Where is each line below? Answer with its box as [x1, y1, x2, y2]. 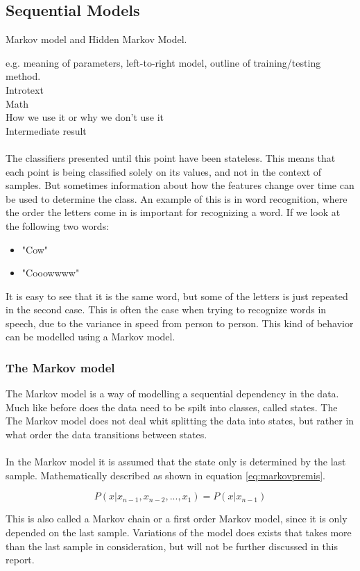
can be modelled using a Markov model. [6, 329, 175, 344]
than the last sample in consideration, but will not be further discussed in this [6, 538, 338, 553]
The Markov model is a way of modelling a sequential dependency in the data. [6, 386, 339, 401]
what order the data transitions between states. [6, 427, 207, 442]
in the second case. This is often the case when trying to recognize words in [6, 302, 327, 317]
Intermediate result [6, 123, 87, 138]
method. [6, 69, 41, 83]
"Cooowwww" [22, 265, 80, 280]
